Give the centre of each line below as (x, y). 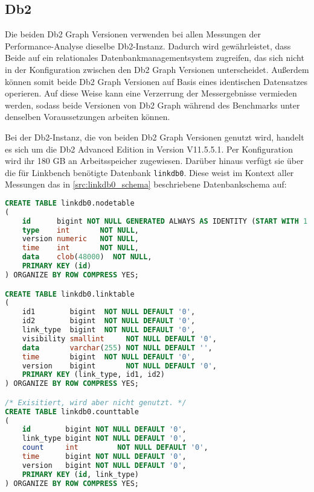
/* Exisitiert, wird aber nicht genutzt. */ (96, 402)
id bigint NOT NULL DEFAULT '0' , (104, 430)
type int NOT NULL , (80, 230)
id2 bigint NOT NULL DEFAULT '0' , (109, 321)
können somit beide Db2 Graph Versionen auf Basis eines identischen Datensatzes (156, 81)
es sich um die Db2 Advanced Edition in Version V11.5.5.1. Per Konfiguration (149, 149)
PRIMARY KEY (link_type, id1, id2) (93, 375)
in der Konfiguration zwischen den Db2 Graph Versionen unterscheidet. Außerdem (157, 69)
